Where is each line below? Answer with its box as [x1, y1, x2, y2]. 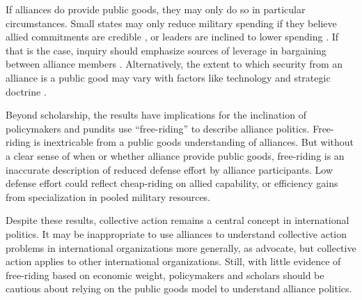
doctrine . [6, 84, 47, 98]
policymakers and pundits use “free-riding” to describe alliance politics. [6, 121, 310, 135]
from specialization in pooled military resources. [6, 189, 211, 204]
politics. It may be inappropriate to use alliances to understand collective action [6, 226, 347, 241]
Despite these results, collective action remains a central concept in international [6, 213, 349, 227]
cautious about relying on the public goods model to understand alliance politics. [6, 281, 352, 296]
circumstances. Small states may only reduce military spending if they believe [6, 15, 337, 30]
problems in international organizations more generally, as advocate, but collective [6, 240, 356, 255]
